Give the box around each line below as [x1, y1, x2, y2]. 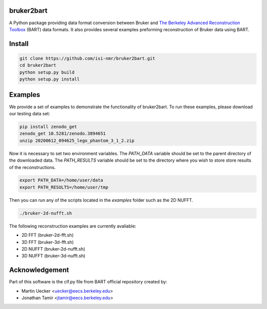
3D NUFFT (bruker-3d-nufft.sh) [21, 253, 86, 259]
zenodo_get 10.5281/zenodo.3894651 [19, 131, 106, 136]
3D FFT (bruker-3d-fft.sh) [21, 239, 74, 245]
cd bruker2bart [19, 62, 56, 68]
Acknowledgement [9, 266, 69, 274]
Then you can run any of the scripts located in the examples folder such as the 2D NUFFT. [9, 197, 193, 203]
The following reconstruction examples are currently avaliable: [9, 223, 136, 229]
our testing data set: [9, 110, 50, 116]
